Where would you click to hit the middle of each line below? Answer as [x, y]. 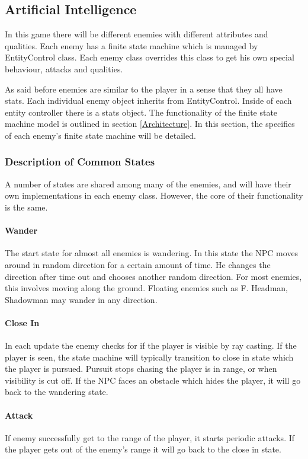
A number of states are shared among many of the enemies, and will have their [148, 184]
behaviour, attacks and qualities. [64, 68]
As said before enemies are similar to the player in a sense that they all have [144, 89]
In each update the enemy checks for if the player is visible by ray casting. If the [151, 345]
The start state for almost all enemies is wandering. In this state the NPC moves [152, 253]
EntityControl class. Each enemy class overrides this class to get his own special [150, 57]
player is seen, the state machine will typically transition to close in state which [149, 357]
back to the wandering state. [57, 392]
